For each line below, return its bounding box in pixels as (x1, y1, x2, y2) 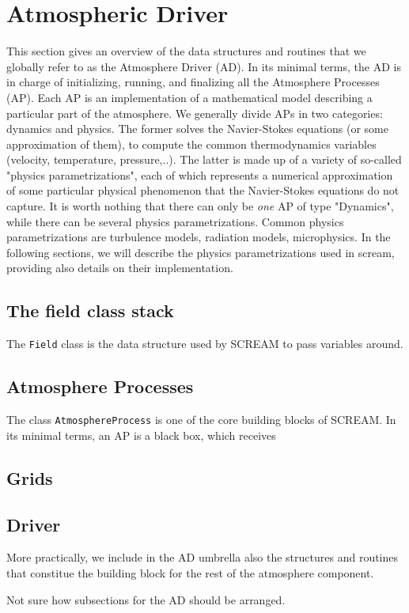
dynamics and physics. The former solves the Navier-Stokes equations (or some (6, 120, 388, 137)
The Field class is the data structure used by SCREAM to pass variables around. (6, 335, 403, 352)
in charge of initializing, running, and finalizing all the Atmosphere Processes (6, 74, 380, 90)
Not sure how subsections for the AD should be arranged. (6, 591, 286, 607)
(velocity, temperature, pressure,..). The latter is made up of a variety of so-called (6, 151, 402, 168)
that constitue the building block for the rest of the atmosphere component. (6, 564, 374, 581)
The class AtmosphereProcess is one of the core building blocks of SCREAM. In (6, 411, 396, 428)
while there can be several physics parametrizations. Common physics (6, 213, 344, 229)
